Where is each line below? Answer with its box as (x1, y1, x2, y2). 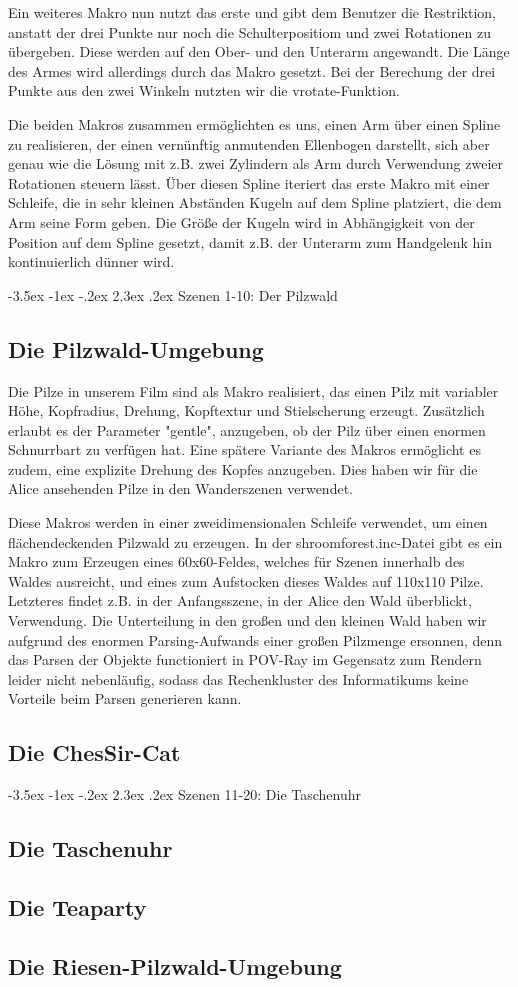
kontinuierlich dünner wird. (8, 251, 175, 272)
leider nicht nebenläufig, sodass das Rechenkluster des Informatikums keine (8, 668, 469, 689)
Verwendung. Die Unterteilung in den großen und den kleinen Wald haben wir (8, 610, 487, 631)
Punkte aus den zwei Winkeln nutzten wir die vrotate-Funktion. (8, 80, 400, 101)
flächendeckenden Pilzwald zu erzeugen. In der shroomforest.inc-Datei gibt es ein (8, 531, 503, 552)
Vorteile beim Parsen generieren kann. (8, 688, 242, 709)
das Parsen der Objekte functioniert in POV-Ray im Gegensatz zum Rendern (8, 649, 482, 670)
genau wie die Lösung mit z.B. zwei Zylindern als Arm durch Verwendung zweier (8, 153, 503, 174)
